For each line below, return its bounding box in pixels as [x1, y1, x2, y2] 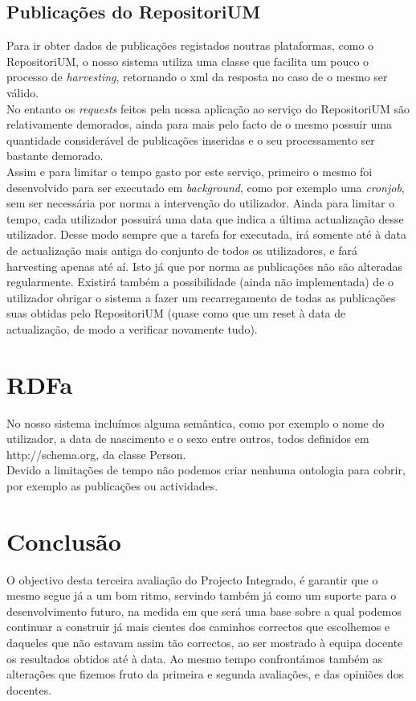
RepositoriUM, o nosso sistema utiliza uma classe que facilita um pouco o [6, 52, 369, 69]
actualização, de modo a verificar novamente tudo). [6, 320, 258, 337]
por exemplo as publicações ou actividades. [6, 477, 218, 494]
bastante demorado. [6, 147, 104, 164]
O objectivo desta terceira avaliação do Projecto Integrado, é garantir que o [6, 571, 378, 588]
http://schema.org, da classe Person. [6, 445, 186, 462]
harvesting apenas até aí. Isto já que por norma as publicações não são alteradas [6, 257, 403, 274]
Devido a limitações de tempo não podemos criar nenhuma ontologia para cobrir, [6, 461, 406, 478]
